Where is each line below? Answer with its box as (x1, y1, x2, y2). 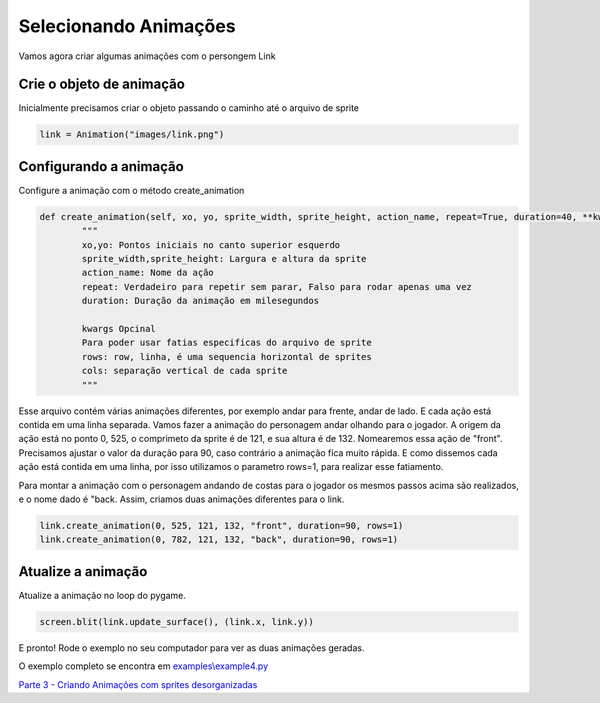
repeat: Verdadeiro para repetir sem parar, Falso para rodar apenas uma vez (81, 281, 472, 292)
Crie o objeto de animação (18, 76, 185, 93)
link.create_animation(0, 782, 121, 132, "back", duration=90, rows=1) (39, 534, 399, 545)
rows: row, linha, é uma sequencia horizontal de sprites (81, 351, 372, 362)
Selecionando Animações (18, 15, 236, 37)
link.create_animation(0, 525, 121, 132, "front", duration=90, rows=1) (39, 520, 404, 531)
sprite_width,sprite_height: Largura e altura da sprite (81, 253, 367, 265)
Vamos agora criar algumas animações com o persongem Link (18, 50, 276, 62)
